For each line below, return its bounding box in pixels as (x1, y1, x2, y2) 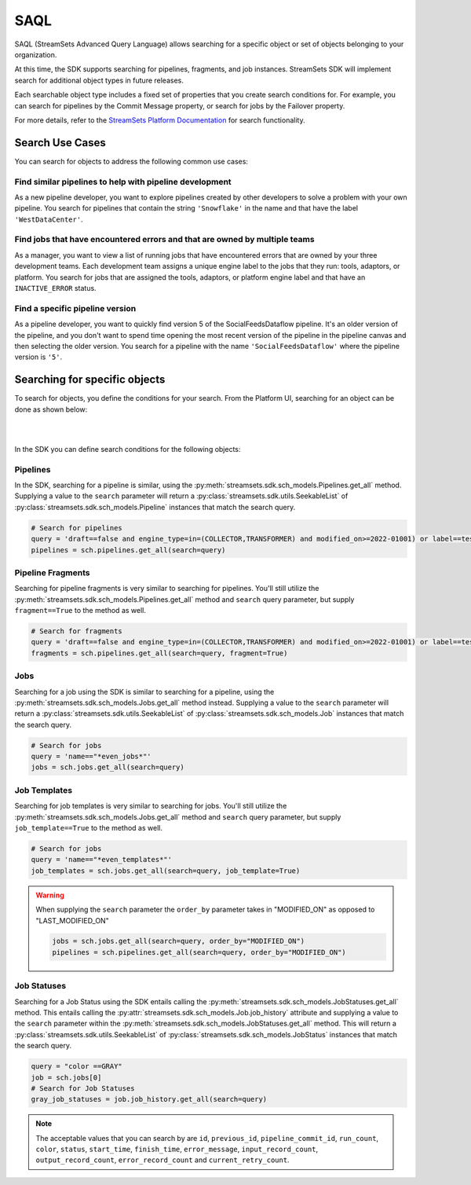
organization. (14, 50, 57, 59)
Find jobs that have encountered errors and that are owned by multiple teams (14, 234, 315, 245)
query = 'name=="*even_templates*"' (31, 855, 173, 864)
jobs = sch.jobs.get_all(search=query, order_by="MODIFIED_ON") (52, 937, 305, 946)
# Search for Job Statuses (31, 1084, 135, 1092)
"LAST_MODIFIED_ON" (35, 915, 109, 925)
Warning (35, 890, 64, 900)
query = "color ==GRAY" (31, 1062, 123, 1071)
